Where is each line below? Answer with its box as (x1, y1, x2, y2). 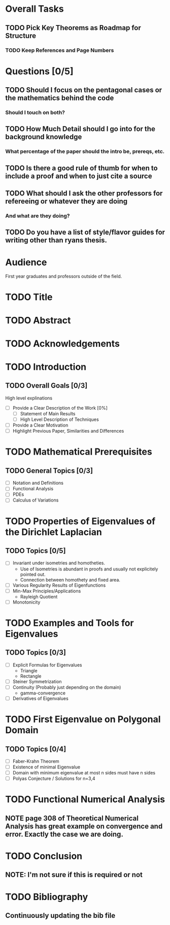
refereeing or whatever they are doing (5, 197, 128, 206)
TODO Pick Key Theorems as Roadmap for (5, 23, 141, 32)
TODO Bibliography (5, 891, 88, 903)
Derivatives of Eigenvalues (12, 695, 69, 702)
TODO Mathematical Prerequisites (5, 446, 152, 458)
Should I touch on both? (5, 109, 65, 116)
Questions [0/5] (5, 65, 74, 77)
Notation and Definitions (12, 480, 63, 486)
